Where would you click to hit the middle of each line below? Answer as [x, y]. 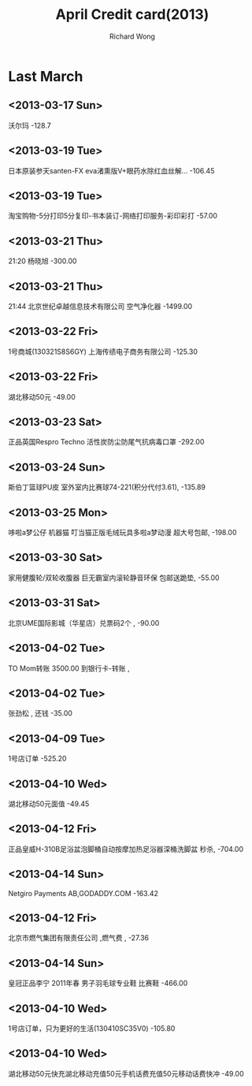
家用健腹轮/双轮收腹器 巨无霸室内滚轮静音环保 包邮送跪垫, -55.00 [114, 578]
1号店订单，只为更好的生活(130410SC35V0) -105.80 [92, 1028]
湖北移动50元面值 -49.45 [49, 803]
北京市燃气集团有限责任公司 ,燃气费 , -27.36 [79, 938]
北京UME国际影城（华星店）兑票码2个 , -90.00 [84, 623]
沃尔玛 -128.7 [30, 125]
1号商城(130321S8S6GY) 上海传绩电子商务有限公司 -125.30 [103, 351]
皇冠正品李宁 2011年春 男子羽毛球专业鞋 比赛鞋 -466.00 [98, 984]
